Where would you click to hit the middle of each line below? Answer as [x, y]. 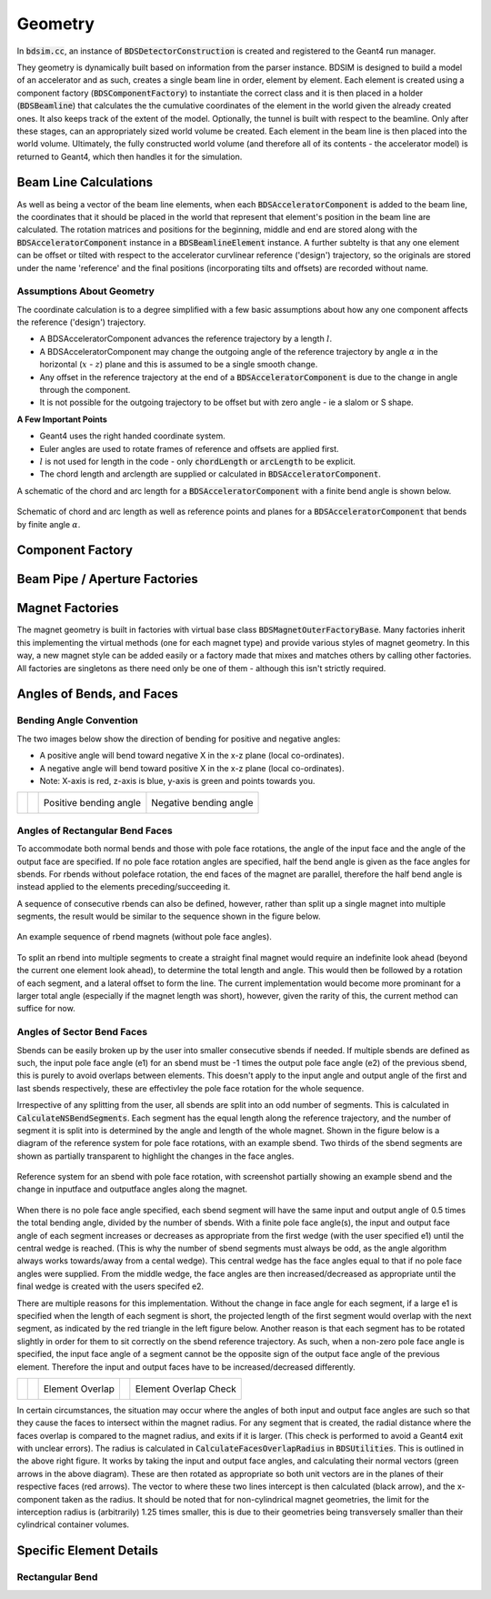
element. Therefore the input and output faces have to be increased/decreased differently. [186, 1367]
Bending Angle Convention [77, 720]
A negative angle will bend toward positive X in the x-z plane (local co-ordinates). [192, 768]
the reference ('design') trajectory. [81, 322]
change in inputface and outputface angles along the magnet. [132, 1189]
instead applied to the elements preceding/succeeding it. [124, 887]
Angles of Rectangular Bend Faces [95, 830]
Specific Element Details [88, 1551]
